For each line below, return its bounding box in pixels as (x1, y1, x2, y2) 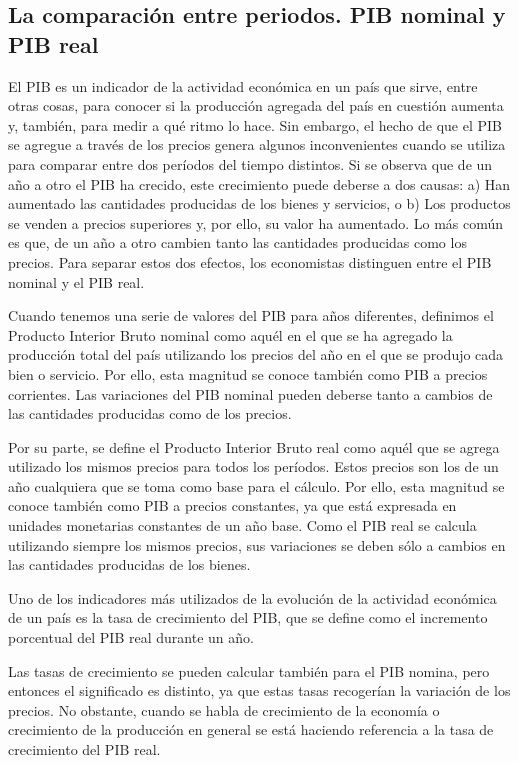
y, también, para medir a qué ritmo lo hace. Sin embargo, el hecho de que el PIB (8, 114, 503, 135)
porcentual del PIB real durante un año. (8, 627, 254, 648)
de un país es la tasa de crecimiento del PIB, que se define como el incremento (8, 607, 488, 628)
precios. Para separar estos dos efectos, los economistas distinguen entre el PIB (8, 251, 492, 272)
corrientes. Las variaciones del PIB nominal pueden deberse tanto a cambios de (8, 383, 493, 404)
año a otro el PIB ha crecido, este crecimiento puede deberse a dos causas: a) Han (8, 173, 511, 194)
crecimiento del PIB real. (8, 739, 161, 759)
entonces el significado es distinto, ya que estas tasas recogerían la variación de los (8, 680, 511, 701)
